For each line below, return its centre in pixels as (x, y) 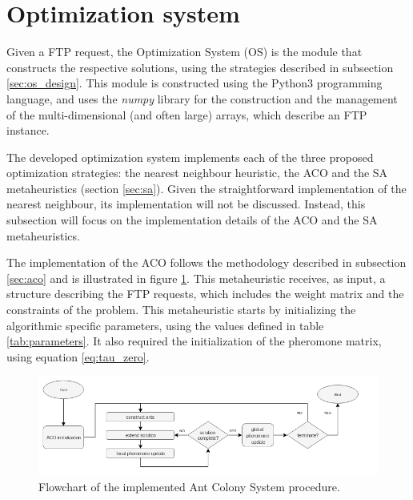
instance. (28, 130)
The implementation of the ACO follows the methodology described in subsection (206, 262)
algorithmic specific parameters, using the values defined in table (165, 325)
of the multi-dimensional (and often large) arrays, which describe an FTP (187, 114)
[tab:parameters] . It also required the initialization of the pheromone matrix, (194, 341)
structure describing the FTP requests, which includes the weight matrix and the (205, 294)
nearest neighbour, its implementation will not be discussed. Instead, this (186, 204)
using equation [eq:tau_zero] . (78, 356)
